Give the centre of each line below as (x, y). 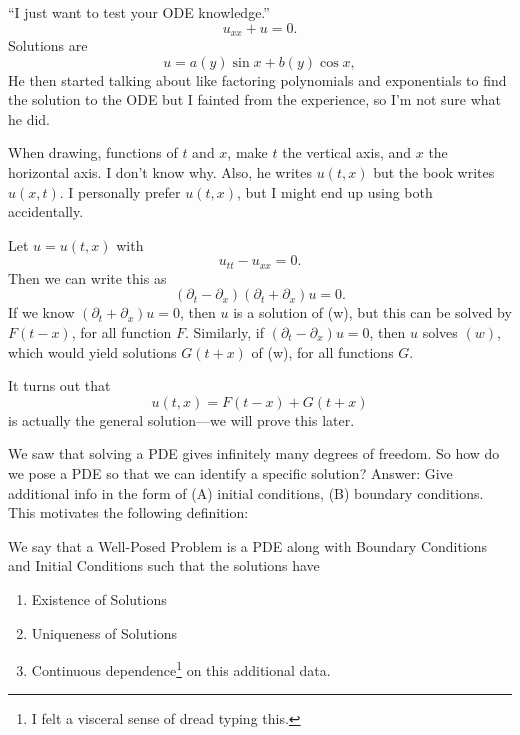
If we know (41, 312)
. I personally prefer (120, 191)
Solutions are (48, 45)
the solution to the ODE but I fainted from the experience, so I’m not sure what (255, 99)
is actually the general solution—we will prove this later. (181, 419)
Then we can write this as (87, 277)
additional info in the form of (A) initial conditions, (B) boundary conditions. (246, 492)
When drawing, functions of (93, 152)
